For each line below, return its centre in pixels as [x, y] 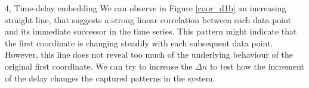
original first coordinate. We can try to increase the [99, 66]
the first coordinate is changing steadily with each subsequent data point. [139, 43]
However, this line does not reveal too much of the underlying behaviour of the [149, 54]
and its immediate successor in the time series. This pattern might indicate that [151, 31]
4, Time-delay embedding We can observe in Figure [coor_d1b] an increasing [146, 8]
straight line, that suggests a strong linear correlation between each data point [148, 19]
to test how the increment [257, 66]
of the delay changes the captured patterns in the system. [110, 78]
